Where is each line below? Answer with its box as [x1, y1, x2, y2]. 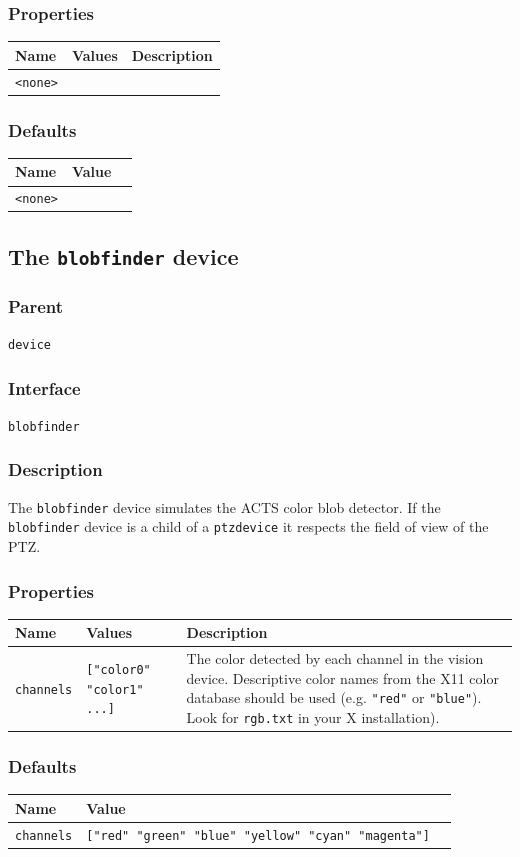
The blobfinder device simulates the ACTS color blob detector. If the [8, 496, 441, 517]
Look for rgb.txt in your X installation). [186, 707, 440, 728]
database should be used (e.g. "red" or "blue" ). [186, 687, 482, 708]
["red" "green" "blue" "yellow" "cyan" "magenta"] [86, 828, 430, 843]
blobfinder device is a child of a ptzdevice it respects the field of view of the [8, 516, 489, 537]
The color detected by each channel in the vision [186, 648, 484, 669]
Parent [8, 293, 64, 318]
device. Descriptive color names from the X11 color [186, 667, 499, 688]
